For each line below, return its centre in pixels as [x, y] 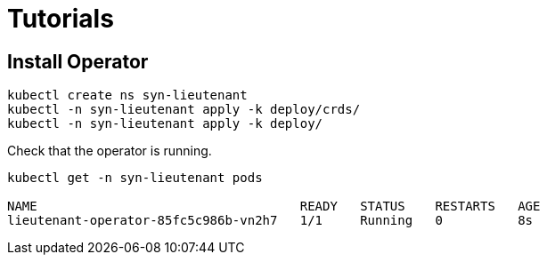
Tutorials [61, 19]
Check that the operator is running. [110, 151]
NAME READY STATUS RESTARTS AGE [274, 206]
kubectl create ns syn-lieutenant [127, 95]
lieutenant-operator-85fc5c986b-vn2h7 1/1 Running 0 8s [270, 221]
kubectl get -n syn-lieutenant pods [135, 178]
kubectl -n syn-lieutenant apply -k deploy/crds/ [184, 110]
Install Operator [78, 61]
